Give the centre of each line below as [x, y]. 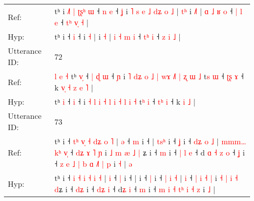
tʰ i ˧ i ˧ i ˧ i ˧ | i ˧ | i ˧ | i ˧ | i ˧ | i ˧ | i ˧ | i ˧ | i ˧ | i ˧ [146, 178]
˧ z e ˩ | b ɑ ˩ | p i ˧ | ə [93, 164]
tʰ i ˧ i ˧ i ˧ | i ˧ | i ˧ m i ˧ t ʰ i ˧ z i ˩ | [117, 36]
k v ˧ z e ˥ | [74, 87]
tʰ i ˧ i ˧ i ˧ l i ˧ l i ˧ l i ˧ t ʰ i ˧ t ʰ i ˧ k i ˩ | [125, 101]
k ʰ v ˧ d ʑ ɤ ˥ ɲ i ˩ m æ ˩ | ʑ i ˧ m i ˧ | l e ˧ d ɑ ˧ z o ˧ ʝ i [150, 152]
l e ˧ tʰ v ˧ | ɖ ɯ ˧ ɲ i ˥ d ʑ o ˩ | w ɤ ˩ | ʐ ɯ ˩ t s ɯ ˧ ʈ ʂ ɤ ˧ [149, 76]
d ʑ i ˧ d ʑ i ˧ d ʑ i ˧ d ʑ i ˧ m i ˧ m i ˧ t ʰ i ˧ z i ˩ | [135, 189]
